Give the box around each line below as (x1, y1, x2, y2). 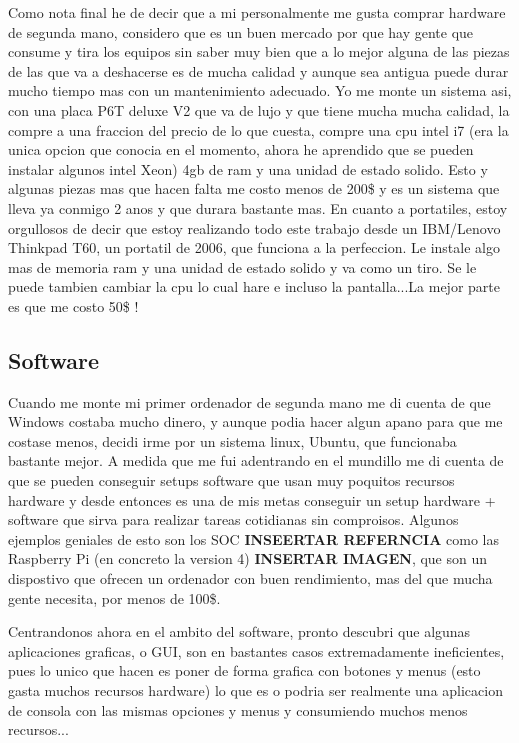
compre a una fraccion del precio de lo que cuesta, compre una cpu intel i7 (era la (8, 119, 509, 140)
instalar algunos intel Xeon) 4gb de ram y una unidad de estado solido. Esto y (8, 158, 488, 179)
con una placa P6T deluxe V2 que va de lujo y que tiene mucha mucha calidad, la (8, 99, 510, 120)
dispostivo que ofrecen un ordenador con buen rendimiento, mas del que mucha (8, 568, 493, 589)
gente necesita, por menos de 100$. (8, 587, 221, 608)
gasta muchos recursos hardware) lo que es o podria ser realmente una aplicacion (8, 680, 503, 701)
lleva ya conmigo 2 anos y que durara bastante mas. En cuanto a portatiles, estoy (8, 197, 508, 218)
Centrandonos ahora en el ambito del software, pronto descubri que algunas (8, 621, 471, 642)
